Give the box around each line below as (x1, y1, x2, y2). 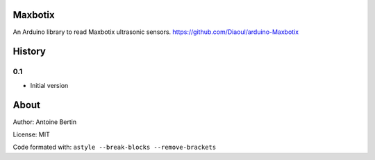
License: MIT (12, 130, 50, 139)
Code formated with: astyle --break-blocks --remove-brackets (12, 143, 217, 152)
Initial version (30, 81, 69, 89)
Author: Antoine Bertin (12, 118, 77, 126)
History (12, 46, 47, 57)
